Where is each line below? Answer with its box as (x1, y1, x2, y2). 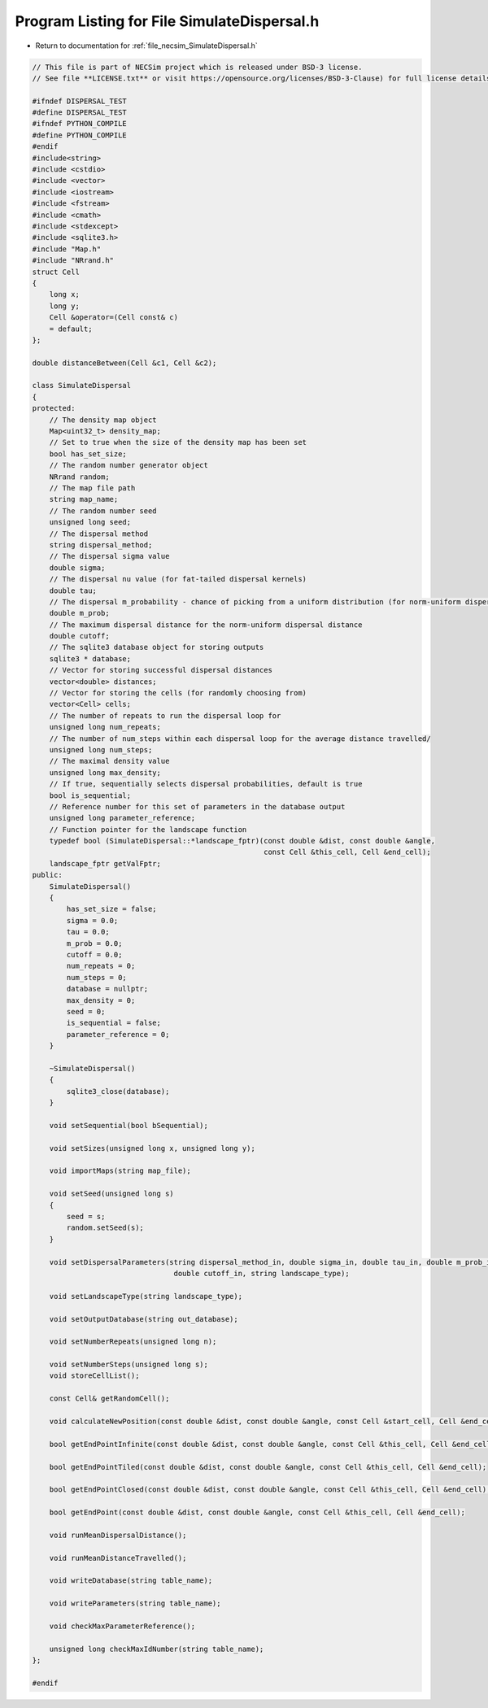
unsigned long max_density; (49, 768, 162, 777)
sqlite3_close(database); (66, 1087, 170, 1096)
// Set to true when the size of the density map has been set (49, 438, 307, 447)
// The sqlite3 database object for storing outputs (49, 643, 264, 652)
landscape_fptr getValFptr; (49, 859, 162, 868)
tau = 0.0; (66, 927, 110, 937)
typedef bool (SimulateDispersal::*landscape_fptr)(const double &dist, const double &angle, (49, 836, 435, 846)
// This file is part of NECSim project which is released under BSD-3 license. (32, 62, 363, 72)
